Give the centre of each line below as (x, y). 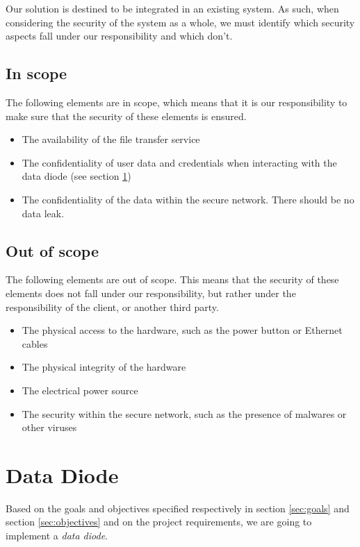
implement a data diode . (57, 535)
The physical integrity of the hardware (104, 367)
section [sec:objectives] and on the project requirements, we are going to (159, 522)
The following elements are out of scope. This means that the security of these (172, 279)
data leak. (43, 213)
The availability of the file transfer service (111, 139)
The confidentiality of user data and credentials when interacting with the (179, 162)
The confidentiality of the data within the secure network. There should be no (188, 199)
